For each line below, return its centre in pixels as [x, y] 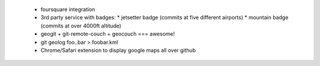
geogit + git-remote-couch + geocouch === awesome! [108, 34]
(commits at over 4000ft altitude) [81, 26]
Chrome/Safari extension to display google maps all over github [118, 50]
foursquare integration [68, 9]
